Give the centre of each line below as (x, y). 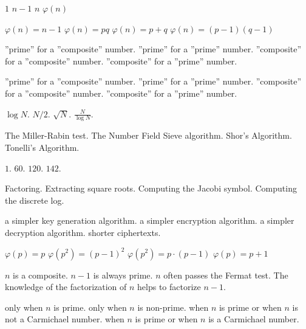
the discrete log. (35, 200)
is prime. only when (90, 307)
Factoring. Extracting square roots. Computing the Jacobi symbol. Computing (151, 188)
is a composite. (40, 275)
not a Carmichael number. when (65, 319)
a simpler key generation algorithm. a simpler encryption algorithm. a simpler (150, 220)
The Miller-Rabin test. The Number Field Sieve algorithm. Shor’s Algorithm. (148, 135)
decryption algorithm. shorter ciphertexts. (83, 232)
